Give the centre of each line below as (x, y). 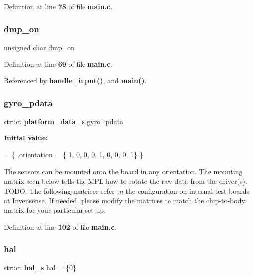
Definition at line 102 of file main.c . (60, 227)
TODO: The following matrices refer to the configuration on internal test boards (127, 190)
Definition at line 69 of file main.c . (58, 64)
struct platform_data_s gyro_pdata (64, 121)
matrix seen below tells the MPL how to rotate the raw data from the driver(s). (126, 181)
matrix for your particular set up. (55, 210)
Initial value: (26, 138)
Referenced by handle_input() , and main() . (75, 80)
